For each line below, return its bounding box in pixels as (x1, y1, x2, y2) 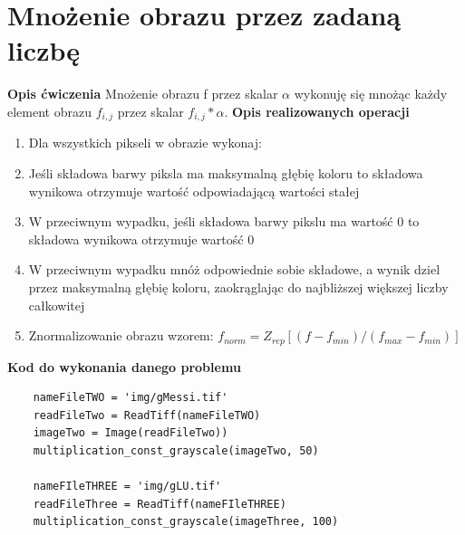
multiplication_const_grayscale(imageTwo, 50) (33, 444, 319, 457)
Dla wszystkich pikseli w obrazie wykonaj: (28, 133, 262, 152)
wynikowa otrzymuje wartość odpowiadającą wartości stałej (28, 181, 360, 200)
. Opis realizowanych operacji (224, 101, 410, 120)
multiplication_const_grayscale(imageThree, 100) (33, 515, 339, 529)
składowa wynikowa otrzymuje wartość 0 (28, 229, 255, 248)
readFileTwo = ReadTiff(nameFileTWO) (33, 408, 261, 422)
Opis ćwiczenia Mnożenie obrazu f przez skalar (7, 84, 278, 103)
